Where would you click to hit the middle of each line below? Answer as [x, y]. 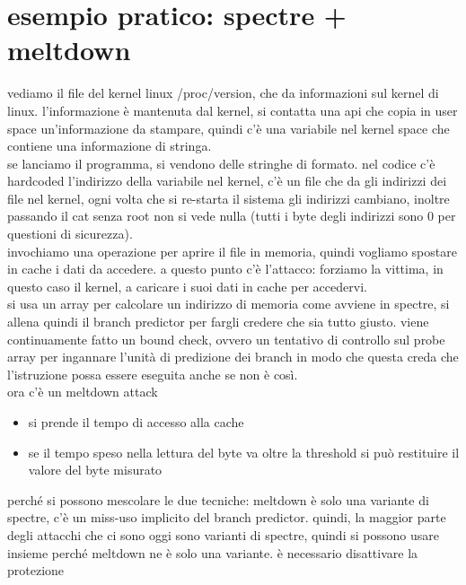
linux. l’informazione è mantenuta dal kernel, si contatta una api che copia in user [233, 110]
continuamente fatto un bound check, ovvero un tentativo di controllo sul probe [226, 339]
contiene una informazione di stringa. [110, 146]
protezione [36, 570]
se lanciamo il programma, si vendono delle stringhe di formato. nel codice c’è [221, 163]
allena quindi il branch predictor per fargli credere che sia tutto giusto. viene [218, 322]
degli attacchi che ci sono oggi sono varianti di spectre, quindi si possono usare [223, 534]
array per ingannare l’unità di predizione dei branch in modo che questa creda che [233, 357]
